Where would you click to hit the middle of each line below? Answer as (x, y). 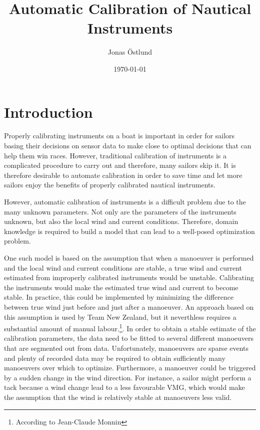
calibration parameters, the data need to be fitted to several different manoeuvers (129, 338)
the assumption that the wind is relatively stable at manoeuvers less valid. (118, 397)
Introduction (48, 112)
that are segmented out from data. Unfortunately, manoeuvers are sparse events (126, 348)
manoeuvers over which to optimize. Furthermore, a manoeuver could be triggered (130, 368)
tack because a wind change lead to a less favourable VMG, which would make (124, 387)
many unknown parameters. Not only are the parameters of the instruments (120, 211)
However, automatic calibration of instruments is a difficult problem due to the (125, 201)
